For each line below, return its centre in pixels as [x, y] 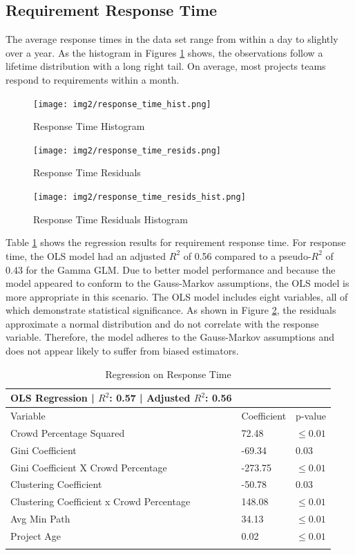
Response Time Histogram [89, 126]
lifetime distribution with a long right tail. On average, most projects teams [166, 66]
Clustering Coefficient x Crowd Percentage [100, 501]
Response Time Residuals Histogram [111, 219]
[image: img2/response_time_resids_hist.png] [140, 197]
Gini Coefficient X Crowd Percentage [89, 467]
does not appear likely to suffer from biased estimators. [122, 351]
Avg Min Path [40, 519]
